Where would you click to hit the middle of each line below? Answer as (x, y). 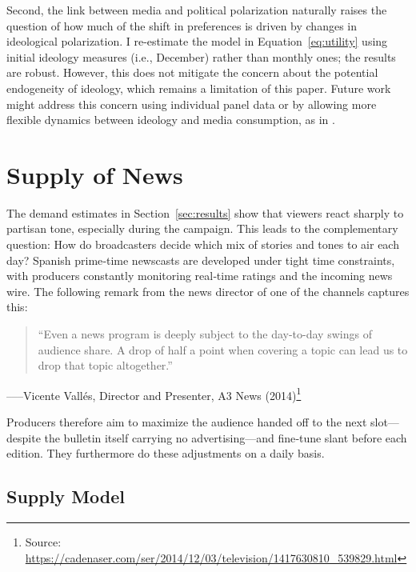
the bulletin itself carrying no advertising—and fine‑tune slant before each (226, 437)
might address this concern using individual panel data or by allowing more (192, 104)
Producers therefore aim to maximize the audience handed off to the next (187, 422)
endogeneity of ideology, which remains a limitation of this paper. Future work (199, 88)
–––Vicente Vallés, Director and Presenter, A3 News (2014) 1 (154, 394)
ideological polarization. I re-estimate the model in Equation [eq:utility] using (197, 41)
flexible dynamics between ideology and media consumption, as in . (171, 120)
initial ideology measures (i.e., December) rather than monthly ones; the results (201, 56)
